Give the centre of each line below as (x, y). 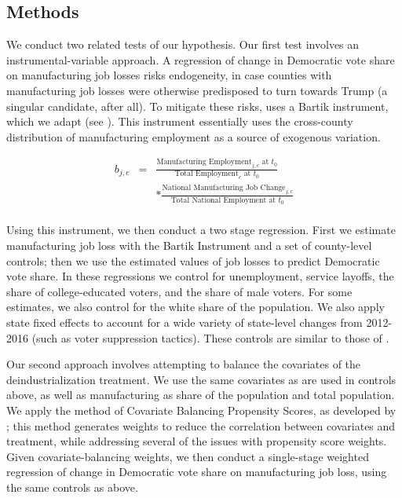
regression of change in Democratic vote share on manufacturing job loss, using (197, 472)
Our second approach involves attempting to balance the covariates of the (184, 364)
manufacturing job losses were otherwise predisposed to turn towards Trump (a (197, 90)
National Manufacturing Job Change (224, 188)
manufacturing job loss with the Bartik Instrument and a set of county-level (189, 245)
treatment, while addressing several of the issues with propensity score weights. (197, 441)
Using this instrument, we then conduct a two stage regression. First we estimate (201, 230)
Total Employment (206, 174)
